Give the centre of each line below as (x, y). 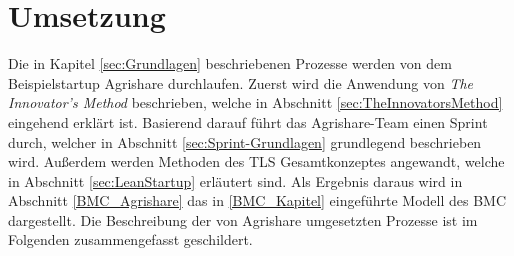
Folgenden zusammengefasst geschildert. (130, 239)
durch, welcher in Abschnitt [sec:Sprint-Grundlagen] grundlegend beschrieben (245, 141)
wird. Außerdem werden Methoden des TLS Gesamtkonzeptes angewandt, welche (256, 161)
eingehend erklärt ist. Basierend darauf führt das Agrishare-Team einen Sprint (248, 121)
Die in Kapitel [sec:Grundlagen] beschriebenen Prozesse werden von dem (230, 63)
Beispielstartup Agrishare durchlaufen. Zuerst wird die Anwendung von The (241, 82)
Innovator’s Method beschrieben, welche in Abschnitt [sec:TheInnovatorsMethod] (255, 102)
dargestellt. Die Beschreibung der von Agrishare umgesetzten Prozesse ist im (243, 219)
